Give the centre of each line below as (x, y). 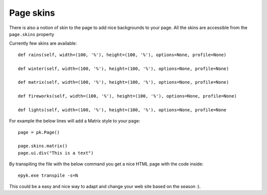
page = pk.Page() (39, 132)
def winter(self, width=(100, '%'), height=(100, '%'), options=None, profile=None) (124, 68)
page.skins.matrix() (43, 146)
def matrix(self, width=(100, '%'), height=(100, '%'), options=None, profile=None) (124, 82)
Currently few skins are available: (43, 43)
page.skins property (32, 34)
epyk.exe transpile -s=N (48, 175)
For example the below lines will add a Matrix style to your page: (75, 121)
